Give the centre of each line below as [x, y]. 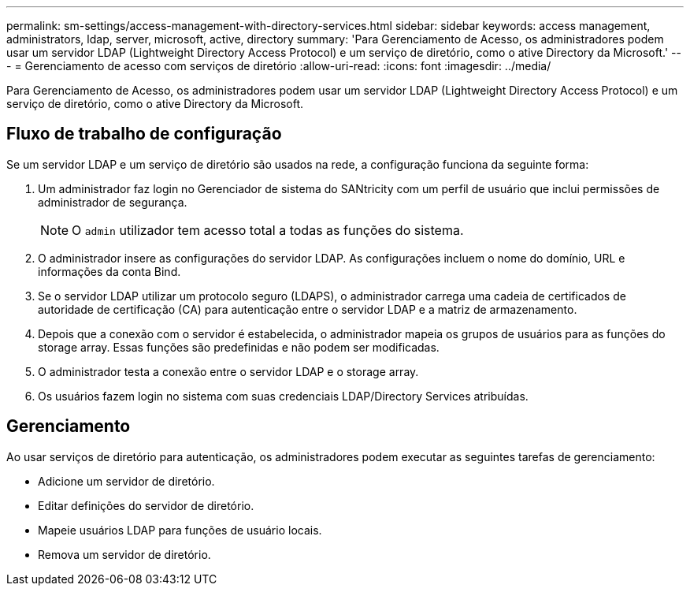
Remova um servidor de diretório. [124, 554]
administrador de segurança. [113, 202]
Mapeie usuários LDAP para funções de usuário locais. [180, 530]
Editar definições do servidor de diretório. [146, 505]
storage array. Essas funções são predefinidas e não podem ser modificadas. [239, 347]
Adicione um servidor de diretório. [126, 481]
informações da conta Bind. [109, 271]
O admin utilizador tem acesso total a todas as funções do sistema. [268, 230]
